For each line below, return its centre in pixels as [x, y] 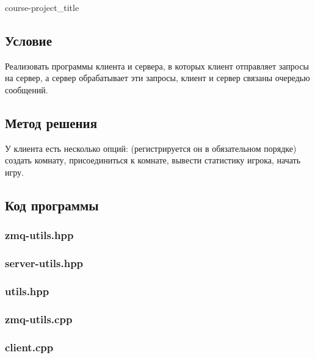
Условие [28, 40]
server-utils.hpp [44, 263]
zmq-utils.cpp [39, 319]
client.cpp [29, 347]
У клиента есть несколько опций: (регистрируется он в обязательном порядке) [151, 148]
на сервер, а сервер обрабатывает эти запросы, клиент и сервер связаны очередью [157, 78]
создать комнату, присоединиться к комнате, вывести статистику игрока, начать [153, 160]
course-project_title [42, 7]
